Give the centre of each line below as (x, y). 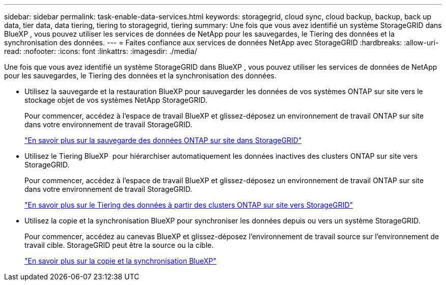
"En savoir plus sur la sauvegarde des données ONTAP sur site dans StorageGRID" (163, 140)
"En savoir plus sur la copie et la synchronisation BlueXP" (121, 261)
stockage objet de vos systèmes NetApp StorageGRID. (116, 100)
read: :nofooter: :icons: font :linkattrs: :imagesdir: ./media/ (101, 51)
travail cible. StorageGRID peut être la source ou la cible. (119, 245)
